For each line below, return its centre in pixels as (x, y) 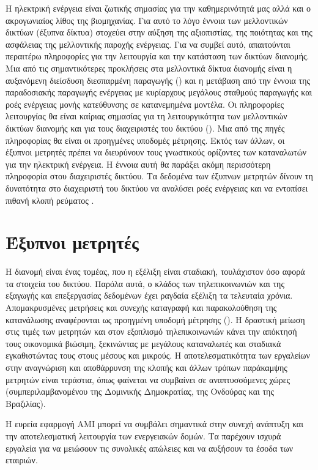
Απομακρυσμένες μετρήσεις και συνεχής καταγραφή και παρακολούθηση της (141, 307)
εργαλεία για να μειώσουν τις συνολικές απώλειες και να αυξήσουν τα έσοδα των (150, 448)
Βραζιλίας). (26, 403)
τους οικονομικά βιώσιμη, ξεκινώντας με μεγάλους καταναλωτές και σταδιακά (143, 343)
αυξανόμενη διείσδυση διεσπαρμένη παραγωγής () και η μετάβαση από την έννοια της (158, 80)
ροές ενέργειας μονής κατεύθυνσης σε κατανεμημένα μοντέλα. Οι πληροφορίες (145, 104)
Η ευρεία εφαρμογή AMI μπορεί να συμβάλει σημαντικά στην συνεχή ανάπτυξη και (154, 424)
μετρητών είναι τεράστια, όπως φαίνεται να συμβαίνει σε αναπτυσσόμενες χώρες (148, 379)
